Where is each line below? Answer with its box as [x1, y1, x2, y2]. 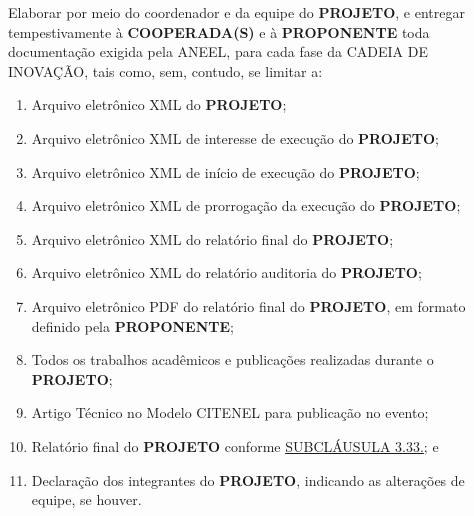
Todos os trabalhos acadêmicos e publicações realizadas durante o [31, 349, 434, 370]
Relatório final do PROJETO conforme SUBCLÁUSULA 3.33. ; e [31, 435, 439, 456]
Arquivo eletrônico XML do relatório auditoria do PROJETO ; [31, 262, 422, 283]
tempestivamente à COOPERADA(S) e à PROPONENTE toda [8, 21, 430, 42]
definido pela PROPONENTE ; [31, 315, 234, 336]
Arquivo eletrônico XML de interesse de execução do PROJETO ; [31, 127, 439, 148]
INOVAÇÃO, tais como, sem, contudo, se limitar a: [8, 60, 323, 81]
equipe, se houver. [31, 489, 142, 510]
